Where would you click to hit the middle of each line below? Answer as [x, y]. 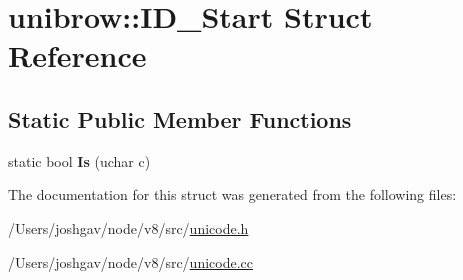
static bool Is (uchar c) [79, 160]
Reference [77, 55]
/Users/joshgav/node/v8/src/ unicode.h [128, 227]
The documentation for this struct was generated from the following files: [232, 194]
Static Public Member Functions [180, 118]
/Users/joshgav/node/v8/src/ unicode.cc [131, 261]
